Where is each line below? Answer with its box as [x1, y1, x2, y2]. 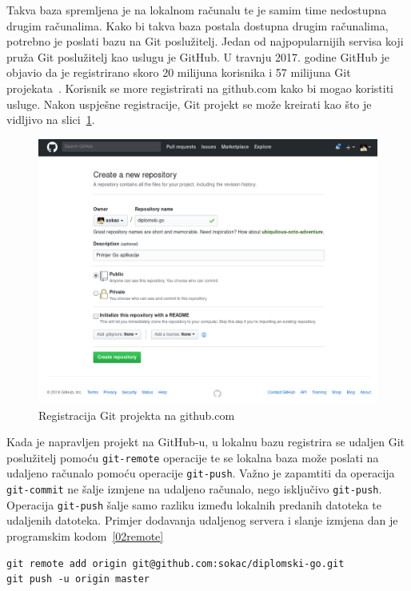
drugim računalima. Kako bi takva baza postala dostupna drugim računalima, [6, 17, 389, 34]
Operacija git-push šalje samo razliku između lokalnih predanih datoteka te [6, 496, 382, 513]
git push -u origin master [6, 573, 150, 585]
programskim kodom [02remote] [6, 528, 164, 544]
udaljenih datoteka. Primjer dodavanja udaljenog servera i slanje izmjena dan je [6, 512, 398, 529]
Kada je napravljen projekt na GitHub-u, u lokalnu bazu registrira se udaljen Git [6, 433, 405, 450]
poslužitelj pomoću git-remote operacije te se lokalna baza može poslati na [6, 449, 379, 465]
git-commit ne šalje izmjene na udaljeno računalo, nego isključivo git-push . [6, 481, 382, 497]
